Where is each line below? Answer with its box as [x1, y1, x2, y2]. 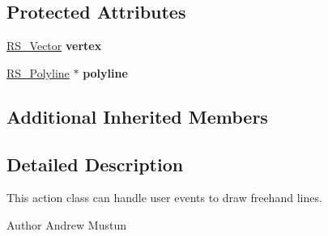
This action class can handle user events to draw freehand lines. [6, 189, 322, 206]
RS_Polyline [6, 64, 70, 81]
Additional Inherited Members [6, 103, 268, 129]
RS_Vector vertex [6, 37, 102, 54]
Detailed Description [6, 151, 184, 176]
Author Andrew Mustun [6, 216, 126, 233]
